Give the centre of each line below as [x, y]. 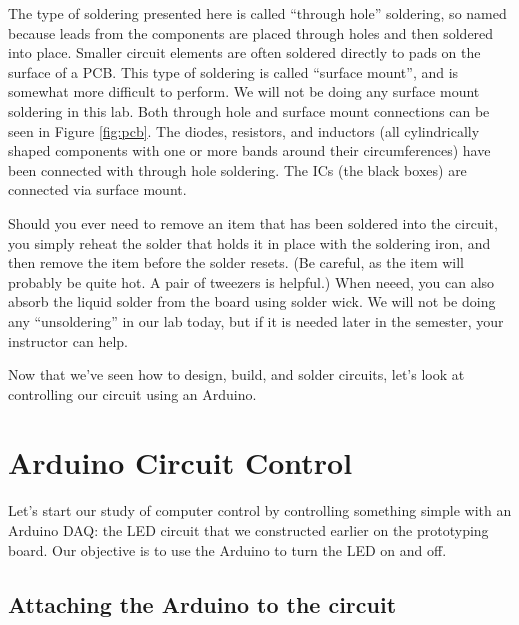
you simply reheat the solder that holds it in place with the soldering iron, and [249, 242]
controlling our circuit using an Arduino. [132, 393]
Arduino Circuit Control [180, 462]
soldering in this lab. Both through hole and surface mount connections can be [249, 110]
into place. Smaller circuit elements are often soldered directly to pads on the [244, 52]
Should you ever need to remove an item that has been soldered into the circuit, [253, 222]
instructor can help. [68, 340]
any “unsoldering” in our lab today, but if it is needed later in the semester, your [256, 320]
